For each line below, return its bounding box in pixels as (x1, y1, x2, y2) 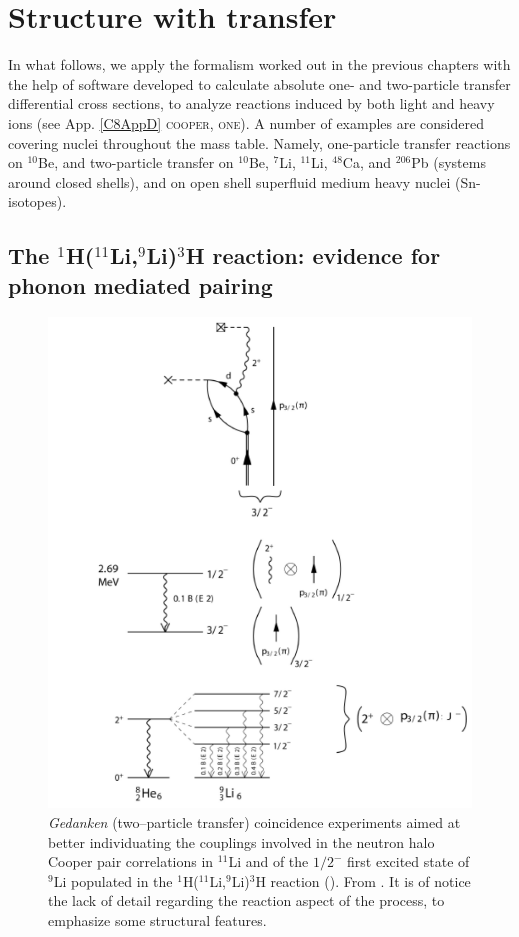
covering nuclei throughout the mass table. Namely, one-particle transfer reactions (8, 132, 511, 153)
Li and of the (228, 851, 309, 872)
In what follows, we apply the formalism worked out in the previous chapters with (8, 54, 511, 75)
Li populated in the (53, 870, 173, 891)
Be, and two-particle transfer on (38, 152, 234, 173)
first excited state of (347, 851, 470, 872)
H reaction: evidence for (185, 240, 441, 271)
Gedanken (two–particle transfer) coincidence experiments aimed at (48, 811, 461, 832)
